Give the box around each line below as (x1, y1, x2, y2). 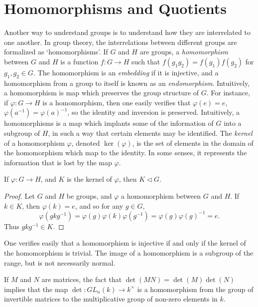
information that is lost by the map (4, 157, 112, 167)
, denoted (71, 137, 100, 148)
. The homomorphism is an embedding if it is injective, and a (33, 67, 219, 77)
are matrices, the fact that (41, 274, 122, 285)
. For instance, (206, 87, 251, 98)
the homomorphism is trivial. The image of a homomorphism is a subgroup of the (4, 247, 254, 258)
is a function (60, 56, 99, 66)
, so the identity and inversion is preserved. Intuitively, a (67, 107, 240, 117)
